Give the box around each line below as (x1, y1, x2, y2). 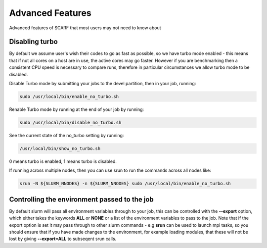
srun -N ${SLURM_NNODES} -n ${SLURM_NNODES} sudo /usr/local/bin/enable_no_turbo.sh (19, 181, 231, 187)
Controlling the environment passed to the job (9, 195, 154, 203)
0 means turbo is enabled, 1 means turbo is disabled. (9, 158, 117, 164)
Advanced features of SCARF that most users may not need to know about (9, 25, 161, 31)
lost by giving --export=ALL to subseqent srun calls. (9, 236, 117, 242)
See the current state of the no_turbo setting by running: (9, 132, 124, 138)
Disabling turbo (9, 38, 58, 46)
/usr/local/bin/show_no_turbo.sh (19, 146, 101, 151)
